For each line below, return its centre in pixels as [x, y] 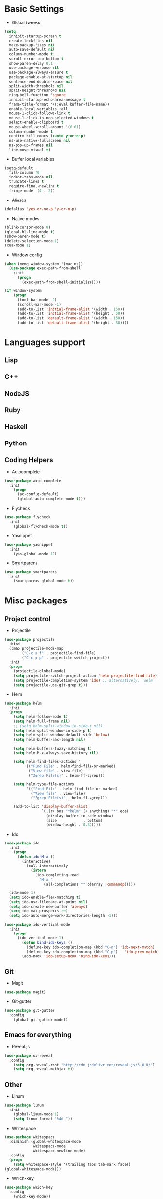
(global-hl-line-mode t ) [30, 232]
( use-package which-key [29, 1187]
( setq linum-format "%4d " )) [43, 1119]
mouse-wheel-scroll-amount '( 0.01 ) [45, 127]
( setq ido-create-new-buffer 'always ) [48, 907]
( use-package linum [24, 1105]
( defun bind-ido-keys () [47, 943]
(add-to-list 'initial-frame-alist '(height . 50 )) [71, 313]
